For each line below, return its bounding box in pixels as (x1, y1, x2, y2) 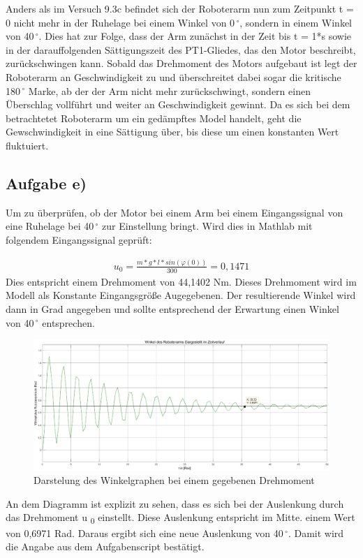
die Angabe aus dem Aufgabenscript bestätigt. (6, 539, 205, 554)
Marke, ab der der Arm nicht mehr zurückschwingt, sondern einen (28, 83, 311, 98)
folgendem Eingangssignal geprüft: (6, 232, 152, 247)
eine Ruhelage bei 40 (6, 219, 94, 233)
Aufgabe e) (6, 172, 87, 193)
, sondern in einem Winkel (239, 15, 352, 29)
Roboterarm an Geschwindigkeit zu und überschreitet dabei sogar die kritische (6, 69, 341, 84)
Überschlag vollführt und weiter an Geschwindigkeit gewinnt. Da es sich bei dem (6, 97, 350, 112)
